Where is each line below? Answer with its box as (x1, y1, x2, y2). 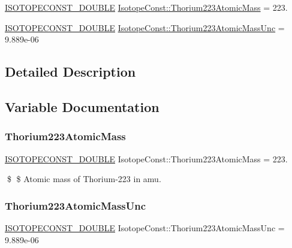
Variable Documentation (5, 97, 159, 116)
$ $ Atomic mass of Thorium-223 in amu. (7, 173, 161, 185)
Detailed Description (5, 62, 136, 81)
